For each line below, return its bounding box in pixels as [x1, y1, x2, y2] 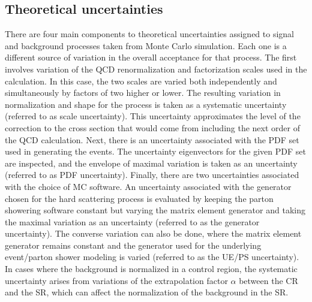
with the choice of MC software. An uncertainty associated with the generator [5, 180, 292, 192]
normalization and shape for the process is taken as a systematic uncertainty [5, 98, 287, 110]
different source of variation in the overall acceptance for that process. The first [5, 51, 297, 64]
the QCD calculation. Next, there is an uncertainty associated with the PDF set [5, 133, 299, 146]
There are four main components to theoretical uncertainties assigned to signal [5, 28, 295, 40]
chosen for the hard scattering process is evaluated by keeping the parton [5, 192, 274, 204]
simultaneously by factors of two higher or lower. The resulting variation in [5, 86, 281, 99]
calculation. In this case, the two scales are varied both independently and [5, 74, 277, 87]
